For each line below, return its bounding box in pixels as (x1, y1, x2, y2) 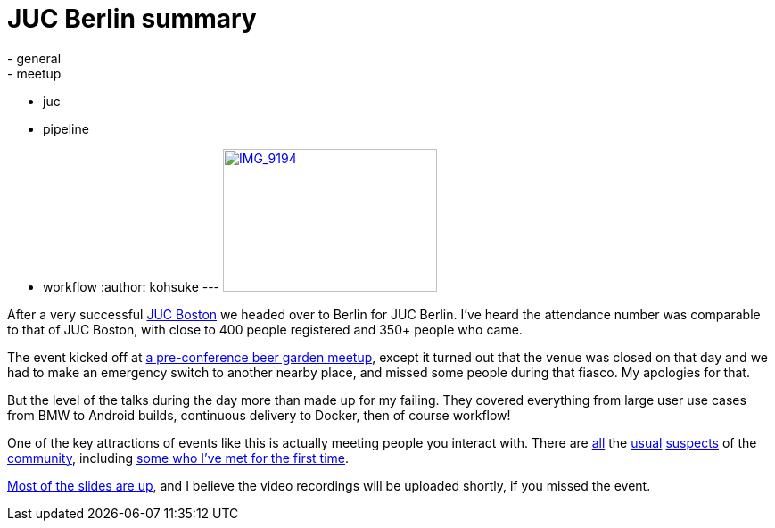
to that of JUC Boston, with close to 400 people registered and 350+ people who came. (7, 321, 523, 337)
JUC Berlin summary (7, 4, 257, 34)
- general (7, 50, 62, 66)
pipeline (43, 120, 89, 136)
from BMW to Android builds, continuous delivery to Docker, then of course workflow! (7, 407, 511, 423)
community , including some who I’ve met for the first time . (7, 450, 350, 466)
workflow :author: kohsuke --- (43, 278, 220, 294)
